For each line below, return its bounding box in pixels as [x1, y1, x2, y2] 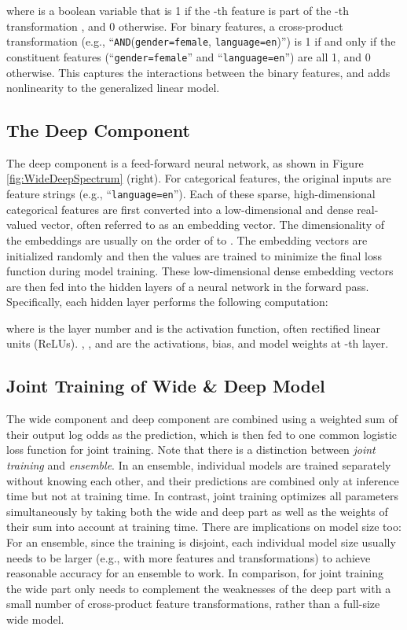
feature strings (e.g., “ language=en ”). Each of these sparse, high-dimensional [6, 186, 376, 202]
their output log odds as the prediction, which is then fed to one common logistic [6, 426, 397, 442]
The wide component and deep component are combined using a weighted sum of [6, 411, 398, 427]
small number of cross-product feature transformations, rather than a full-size [6, 595, 380, 612]
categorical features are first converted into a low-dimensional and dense [6, 201, 354, 217]
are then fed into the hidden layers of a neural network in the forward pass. [6, 278, 369, 294]
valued [6, 216, 38, 233]
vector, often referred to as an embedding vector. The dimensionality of [40, 216, 385, 233]
